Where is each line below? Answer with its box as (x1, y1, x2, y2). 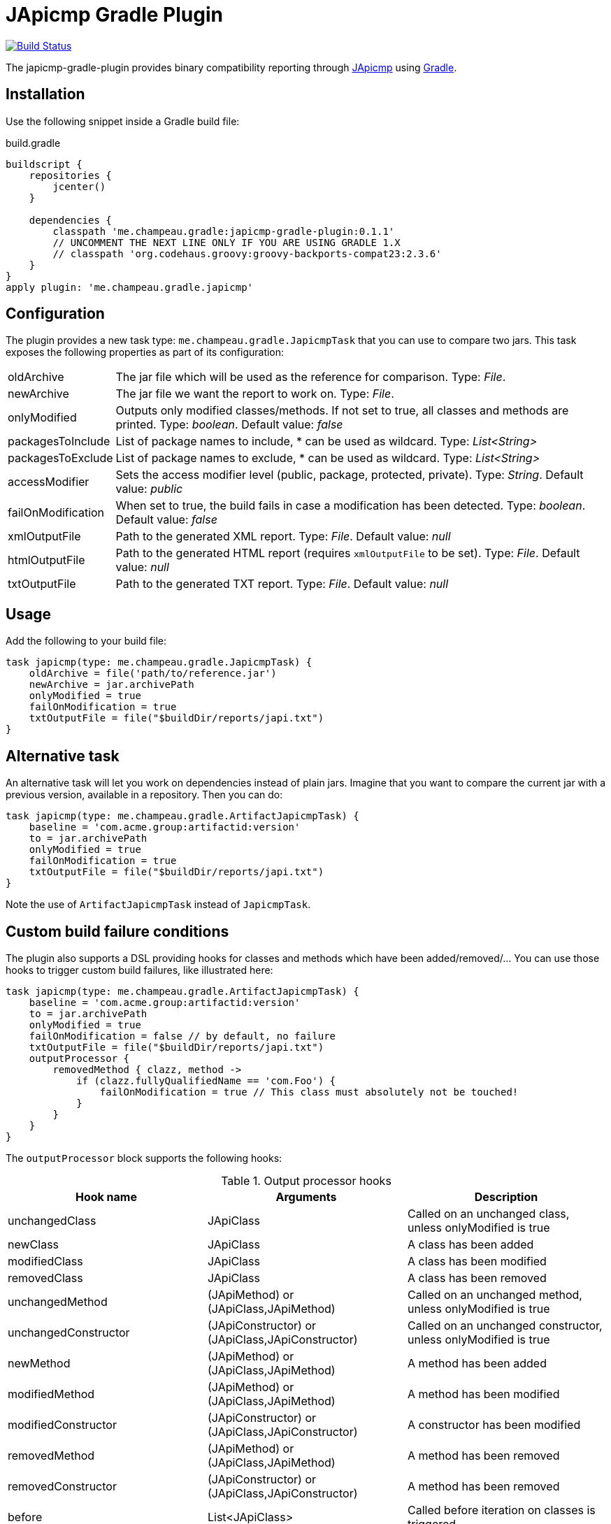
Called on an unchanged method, (407, 1287, 582, 1302)
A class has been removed (407, 1270, 547, 1285)
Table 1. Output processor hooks (221, 1173, 391, 1188)
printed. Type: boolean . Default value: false (115, 417, 343, 432)
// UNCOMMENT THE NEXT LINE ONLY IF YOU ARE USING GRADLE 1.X (52, 236, 401, 248)
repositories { (29, 169, 112, 181)
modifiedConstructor (8, 1417, 117, 1432)
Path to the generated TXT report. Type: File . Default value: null (115, 577, 449, 591)
